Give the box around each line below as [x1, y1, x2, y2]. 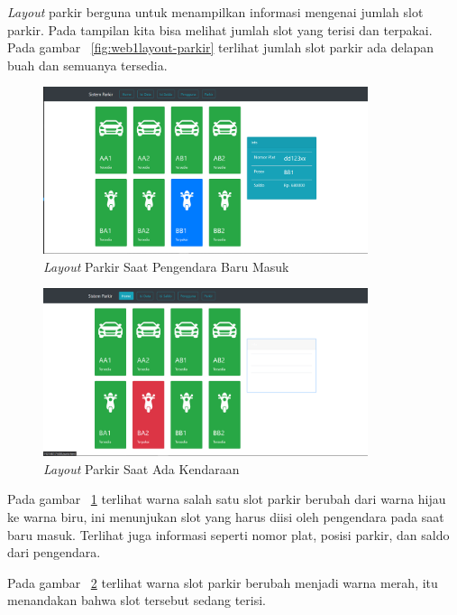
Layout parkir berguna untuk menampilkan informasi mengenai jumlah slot [7, 3, 424, 21]
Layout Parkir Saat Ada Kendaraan [43, 459, 240, 478]
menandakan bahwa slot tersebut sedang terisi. [7, 591, 266, 610]
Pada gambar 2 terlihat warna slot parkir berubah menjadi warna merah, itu [7, 573, 438, 592]
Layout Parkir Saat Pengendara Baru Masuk [43, 256, 289, 275]
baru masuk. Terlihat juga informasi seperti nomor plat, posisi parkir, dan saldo [7, 525, 450, 544]
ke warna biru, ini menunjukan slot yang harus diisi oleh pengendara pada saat [7, 507, 444, 526]
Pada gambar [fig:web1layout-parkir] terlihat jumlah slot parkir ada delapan [7, 38, 434, 57]
